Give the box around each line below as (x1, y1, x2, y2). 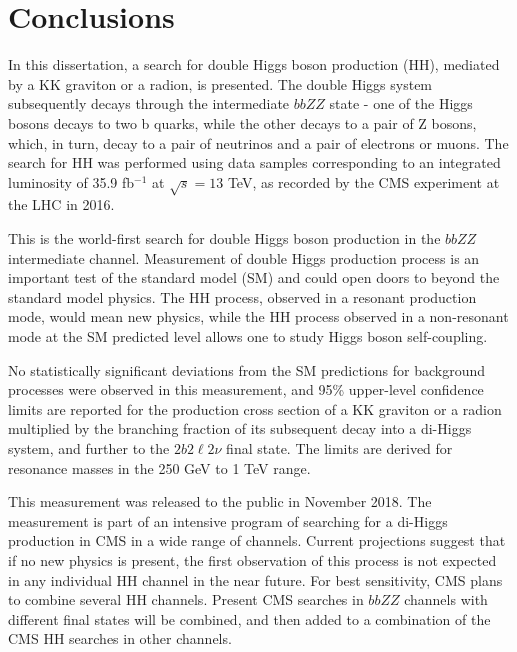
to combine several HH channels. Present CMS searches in (8, 589, 364, 610)
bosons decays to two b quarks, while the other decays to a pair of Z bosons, (8, 112, 477, 133)
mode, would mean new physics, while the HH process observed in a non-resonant (8, 306, 509, 327)
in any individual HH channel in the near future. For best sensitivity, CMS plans (8, 569, 503, 590)
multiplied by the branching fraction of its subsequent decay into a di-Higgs (8, 418, 472, 439)
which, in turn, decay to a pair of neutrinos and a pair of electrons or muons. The (8, 132, 509, 153)
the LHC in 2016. (8, 194, 115, 215)
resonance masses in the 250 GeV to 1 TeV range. (8, 457, 311, 478)
